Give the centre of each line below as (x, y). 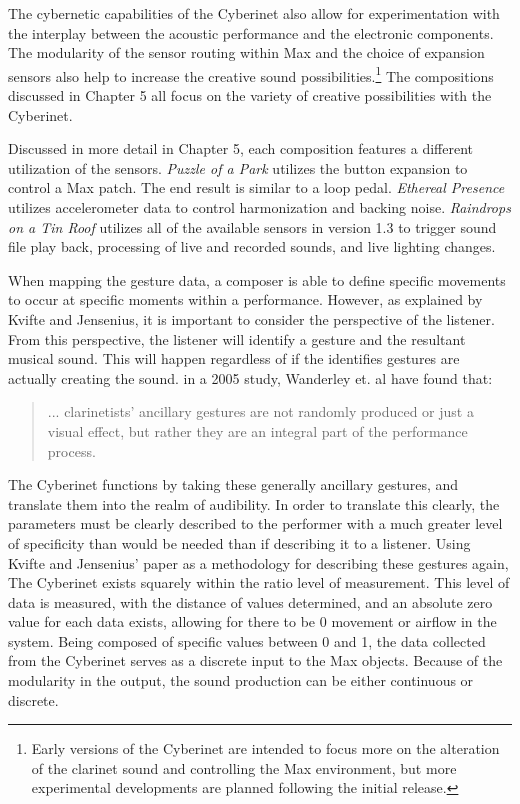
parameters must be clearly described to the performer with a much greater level (255, 523)
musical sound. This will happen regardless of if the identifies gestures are (234, 358)
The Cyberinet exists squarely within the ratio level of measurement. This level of (259, 582)
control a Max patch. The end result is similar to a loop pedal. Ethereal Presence (256, 187)
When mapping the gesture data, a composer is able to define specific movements (257, 279)
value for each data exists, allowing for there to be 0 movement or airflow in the (252, 621)
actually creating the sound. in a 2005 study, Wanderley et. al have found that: (250, 377)
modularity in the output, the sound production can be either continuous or (241, 680)
